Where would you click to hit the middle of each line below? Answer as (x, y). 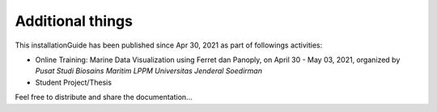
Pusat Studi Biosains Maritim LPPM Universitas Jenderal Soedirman (149, 71)
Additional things (74, 21)
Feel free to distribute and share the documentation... (104, 97)
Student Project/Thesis (74, 82)
